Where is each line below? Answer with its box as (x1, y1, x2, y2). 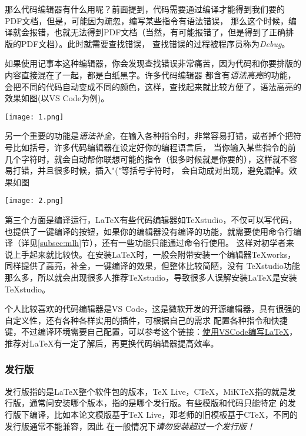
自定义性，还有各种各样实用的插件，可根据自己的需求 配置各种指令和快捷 (5, 314, 288, 326)
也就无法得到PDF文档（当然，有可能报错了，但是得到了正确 (54, 26, 286, 38)
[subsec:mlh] (38, 237, 82, 249)
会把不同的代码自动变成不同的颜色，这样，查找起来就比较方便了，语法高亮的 (5, 80, 301, 92)
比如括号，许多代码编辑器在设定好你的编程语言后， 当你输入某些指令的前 (12, 141, 296, 153)
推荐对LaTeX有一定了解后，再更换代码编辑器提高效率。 (5, 337, 219, 349)
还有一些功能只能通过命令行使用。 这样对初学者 (102, 237, 286, 249)
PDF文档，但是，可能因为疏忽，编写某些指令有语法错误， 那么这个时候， (5, 14, 289, 26)
